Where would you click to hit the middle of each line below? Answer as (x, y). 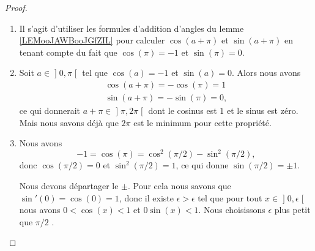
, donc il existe (146, 197)
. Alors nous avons (266, 73)
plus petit (292, 210)
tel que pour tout (230, 197)
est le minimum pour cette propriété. (202, 122)
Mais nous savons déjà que (69, 122)
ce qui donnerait (50, 111)
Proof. (16, 7)
